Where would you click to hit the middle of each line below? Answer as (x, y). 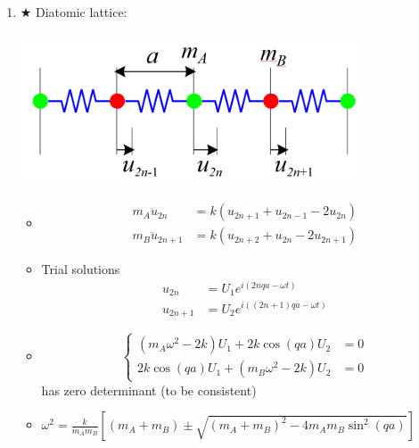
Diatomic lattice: (82, 12)
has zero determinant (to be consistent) (149, 390)
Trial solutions (81, 269)
